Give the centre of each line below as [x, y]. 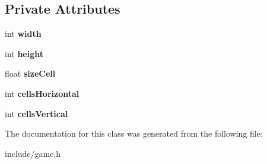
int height [24, 53]
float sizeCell [30, 73]
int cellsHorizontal [42, 93]
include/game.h [33, 153]
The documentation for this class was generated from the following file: [134, 133]
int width [23, 34]
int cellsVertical [36, 113]
